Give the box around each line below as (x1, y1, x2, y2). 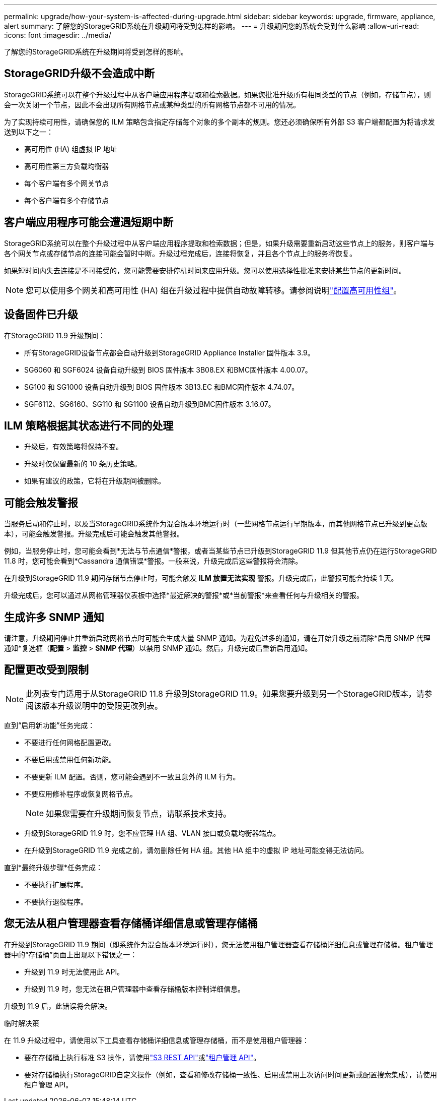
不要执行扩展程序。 (24, 880, 88, 889)
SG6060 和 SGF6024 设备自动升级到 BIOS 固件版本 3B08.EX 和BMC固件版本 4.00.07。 (24, 365, 312, 374)
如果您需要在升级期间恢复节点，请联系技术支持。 (46, 808, 232, 819)
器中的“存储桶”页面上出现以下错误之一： (4, 950, 137, 959)
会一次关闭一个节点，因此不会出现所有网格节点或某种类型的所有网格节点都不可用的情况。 (4, 100, 300, 109)
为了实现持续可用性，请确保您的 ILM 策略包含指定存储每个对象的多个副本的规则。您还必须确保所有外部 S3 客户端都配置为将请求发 (4, 117, 435, 126)
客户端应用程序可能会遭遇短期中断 (4, 216, 173, 229)
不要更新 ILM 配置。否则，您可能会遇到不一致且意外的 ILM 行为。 (24, 772, 240, 781)
